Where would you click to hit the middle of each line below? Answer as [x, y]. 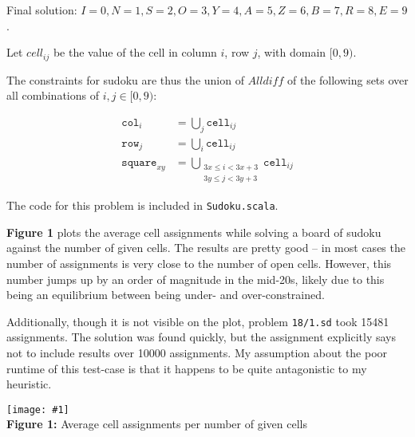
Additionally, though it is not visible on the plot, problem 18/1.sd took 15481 [198, 321]
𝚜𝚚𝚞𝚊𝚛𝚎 [139, 162]
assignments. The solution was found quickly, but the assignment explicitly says [201, 337]
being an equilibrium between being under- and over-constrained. [166, 295]
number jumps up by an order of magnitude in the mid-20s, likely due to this [196, 279]
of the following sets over [348, 79]
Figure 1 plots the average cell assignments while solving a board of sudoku [194, 232]
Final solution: [42, 10]
